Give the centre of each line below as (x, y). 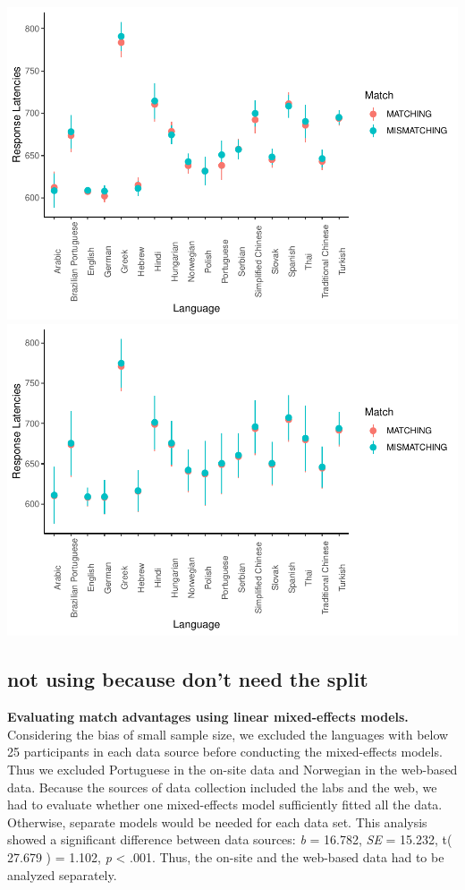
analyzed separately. (62, 874)
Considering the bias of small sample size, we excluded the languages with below (228, 734)
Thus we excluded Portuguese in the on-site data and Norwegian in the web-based (232, 770)
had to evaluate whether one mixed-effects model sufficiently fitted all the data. (225, 804)
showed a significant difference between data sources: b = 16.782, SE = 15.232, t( (230, 839)
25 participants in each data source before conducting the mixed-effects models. (225, 752)
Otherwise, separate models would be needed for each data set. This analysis (217, 822)
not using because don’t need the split (188, 679)
